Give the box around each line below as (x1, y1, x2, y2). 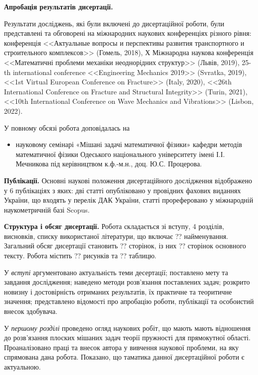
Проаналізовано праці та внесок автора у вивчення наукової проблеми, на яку (4, 342, 239, 352)
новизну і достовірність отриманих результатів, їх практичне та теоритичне (4, 286, 232, 297)
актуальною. (4, 362, 41, 372)
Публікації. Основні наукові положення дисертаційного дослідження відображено (4, 175, 252, 185)
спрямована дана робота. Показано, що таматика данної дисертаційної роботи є (4, 352, 245, 362)
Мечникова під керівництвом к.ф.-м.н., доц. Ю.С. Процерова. (15, 158, 202, 169)
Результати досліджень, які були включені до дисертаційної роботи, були (4, 18, 224, 28)
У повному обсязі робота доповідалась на (4, 122, 130, 133)
